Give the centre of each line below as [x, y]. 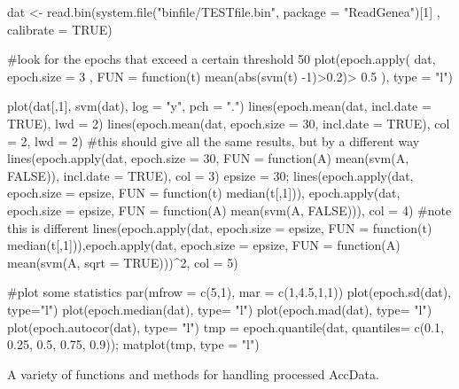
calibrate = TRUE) [60, 29]
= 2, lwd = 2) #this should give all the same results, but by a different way [214, 140]
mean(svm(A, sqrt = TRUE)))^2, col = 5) [123, 262]
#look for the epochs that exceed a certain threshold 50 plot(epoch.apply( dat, [222, 59]
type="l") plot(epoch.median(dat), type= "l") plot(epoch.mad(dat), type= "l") [220, 309]
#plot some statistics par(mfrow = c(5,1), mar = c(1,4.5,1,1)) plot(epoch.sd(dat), [229, 292]
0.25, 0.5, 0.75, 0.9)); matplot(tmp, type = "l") [133, 344]
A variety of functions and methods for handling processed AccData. [193, 373]
